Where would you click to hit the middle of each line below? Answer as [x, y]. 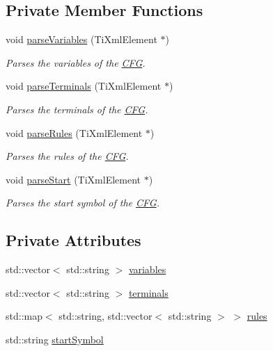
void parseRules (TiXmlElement [74, 132]
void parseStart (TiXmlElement [73, 179]
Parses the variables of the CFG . [76, 62]
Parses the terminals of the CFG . [77, 109]
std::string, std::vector [106, 316]
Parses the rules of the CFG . [67, 156]
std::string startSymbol [55, 339]
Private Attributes [73, 240]
